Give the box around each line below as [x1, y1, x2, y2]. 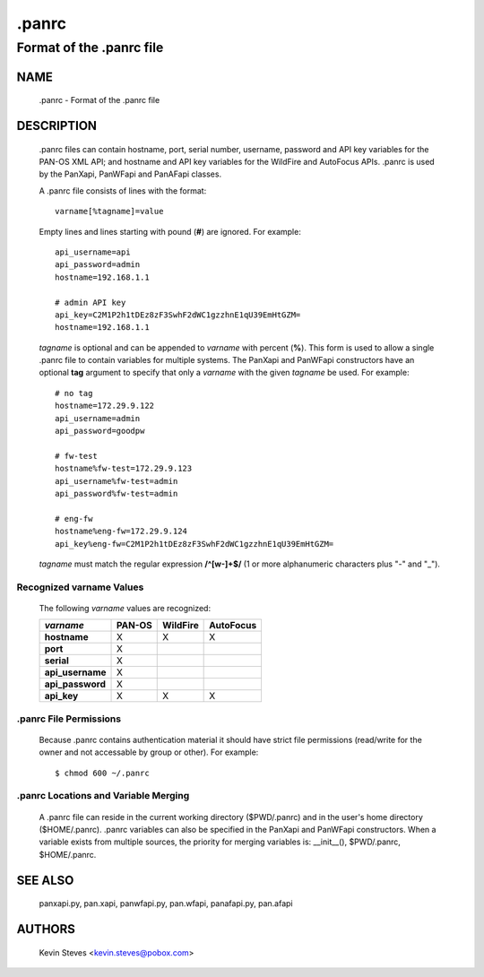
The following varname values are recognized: [39, 602, 211, 613]
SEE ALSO [16, 872, 74, 887]
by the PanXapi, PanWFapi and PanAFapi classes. [39, 169, 222, 179]
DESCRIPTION [16, 118, 98, 134]
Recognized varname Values [16, 581, 144, 593]
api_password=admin [55, 260, 141, 270]
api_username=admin [55, 413, 141, 423]
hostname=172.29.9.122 [55, 401, 155, 411]
